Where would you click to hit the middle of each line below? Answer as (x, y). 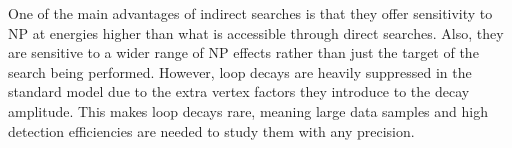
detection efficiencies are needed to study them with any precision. (211, 130)
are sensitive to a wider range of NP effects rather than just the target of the (243, 52)
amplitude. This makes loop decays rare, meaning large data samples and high (248, 110)
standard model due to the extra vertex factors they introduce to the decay (239, 91)
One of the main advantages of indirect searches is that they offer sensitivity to (250, 13)
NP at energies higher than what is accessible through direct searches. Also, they (256, 32)
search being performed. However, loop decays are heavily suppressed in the (240, 71)
